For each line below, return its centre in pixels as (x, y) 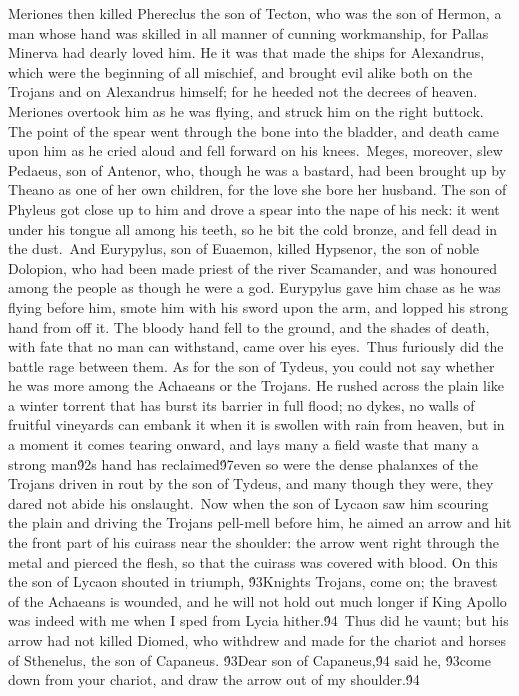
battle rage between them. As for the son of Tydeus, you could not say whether (251, 365)
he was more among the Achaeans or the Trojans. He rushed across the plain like (256, 385)
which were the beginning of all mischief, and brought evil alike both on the (240, 71)
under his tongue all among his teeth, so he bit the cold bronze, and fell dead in (253, 228)
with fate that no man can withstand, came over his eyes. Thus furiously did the (256, 346)
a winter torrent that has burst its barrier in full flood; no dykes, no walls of (241, 404)
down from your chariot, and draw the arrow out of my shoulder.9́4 (214, 679)
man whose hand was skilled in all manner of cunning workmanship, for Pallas (248, 32)
